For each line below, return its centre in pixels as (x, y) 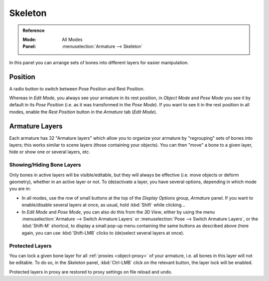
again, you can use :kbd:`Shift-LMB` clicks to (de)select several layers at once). (103, 233)
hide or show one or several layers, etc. (50, 152)
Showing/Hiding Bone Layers (45, 165)
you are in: (20, 189)
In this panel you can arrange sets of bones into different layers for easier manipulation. (99, 62)
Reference (34, 30)
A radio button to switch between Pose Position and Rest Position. (77, 89)
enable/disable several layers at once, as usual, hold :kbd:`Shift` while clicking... (103, 205)
